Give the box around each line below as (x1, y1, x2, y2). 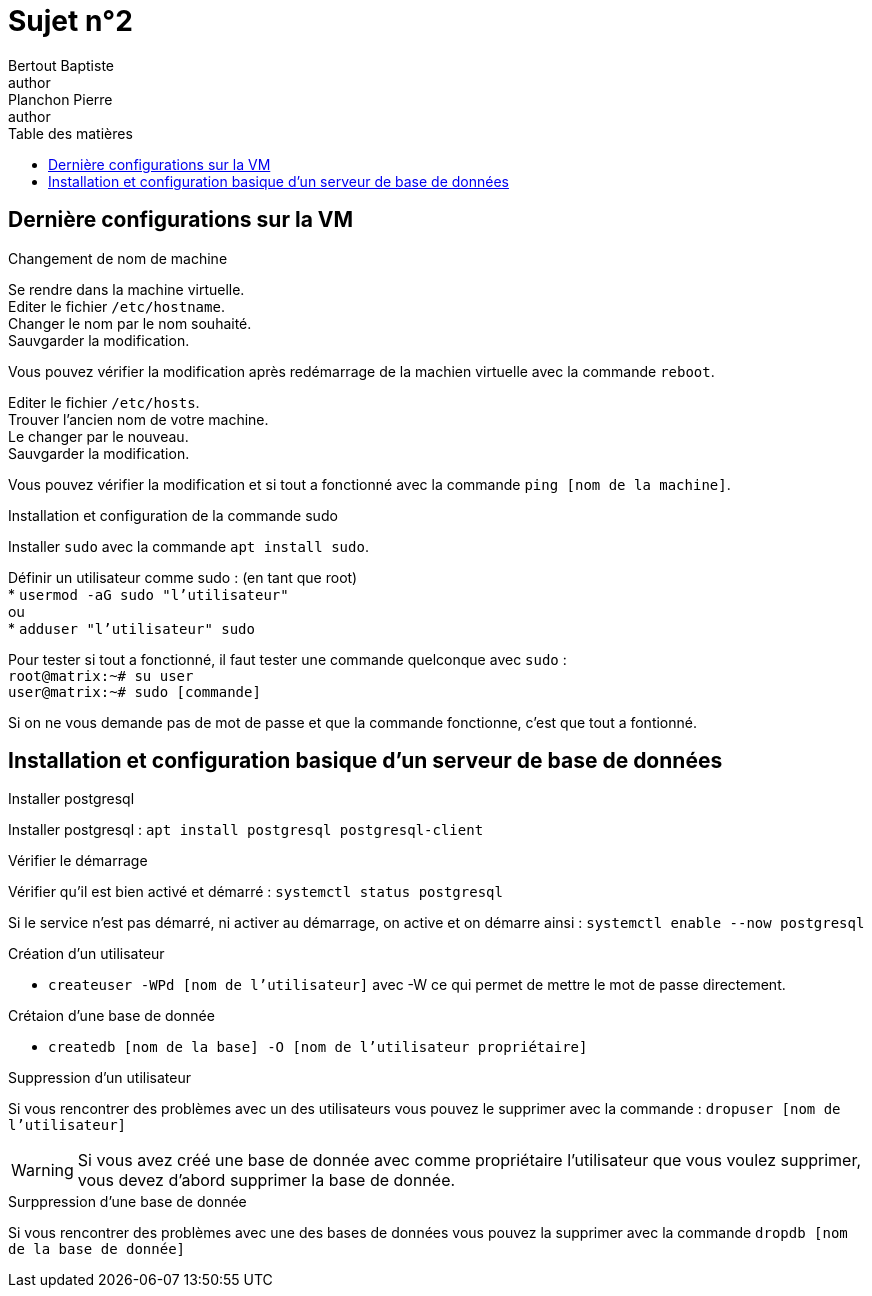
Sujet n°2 (8, 4, 133, 38)
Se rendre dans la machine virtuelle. (8, 280, 245, 298)
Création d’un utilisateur (8, 945, 165, 963)
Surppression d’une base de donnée (8, 1193, 247, 1211)
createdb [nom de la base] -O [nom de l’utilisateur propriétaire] (48, 1039, 588, 1056)
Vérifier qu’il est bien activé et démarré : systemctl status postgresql (8, 883, 503, 901)
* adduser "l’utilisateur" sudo (8, 619, 255, 637)
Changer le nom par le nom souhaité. (8, 314, 252, 332)
